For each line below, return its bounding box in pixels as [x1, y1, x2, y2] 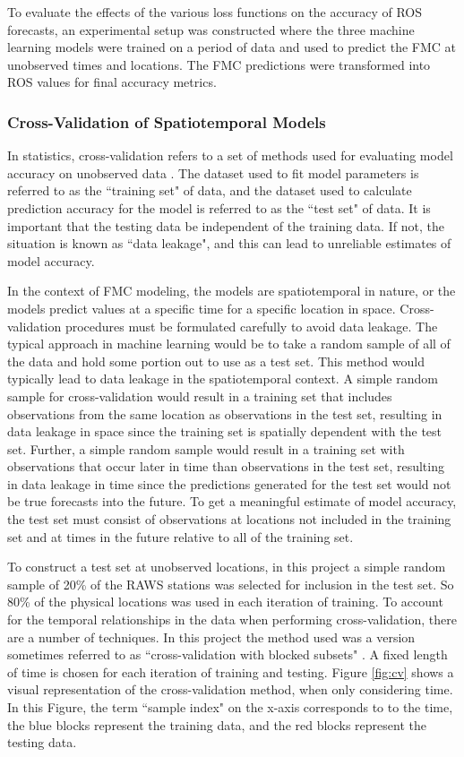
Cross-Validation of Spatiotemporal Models [7, 110, 326, 133]
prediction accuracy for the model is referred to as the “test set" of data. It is [7, 198, 431, 217]
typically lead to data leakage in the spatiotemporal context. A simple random [7, 369, 438, 388]
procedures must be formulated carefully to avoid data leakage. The [64, 316, 438, 335]
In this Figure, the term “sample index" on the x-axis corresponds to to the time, [7, 698, 453, 716]
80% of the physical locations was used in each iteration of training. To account [7, 592, 443, 611]
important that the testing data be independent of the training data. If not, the [7, 216, 444, 235]
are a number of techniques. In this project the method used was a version [7, 627, 416, 646]
